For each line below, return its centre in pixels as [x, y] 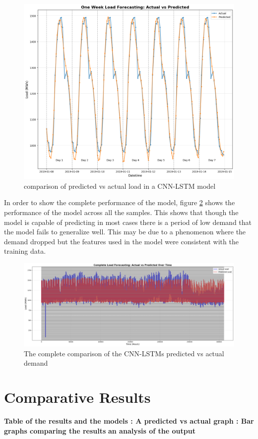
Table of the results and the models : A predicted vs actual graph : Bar [129, 420]
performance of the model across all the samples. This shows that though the [121, 212]
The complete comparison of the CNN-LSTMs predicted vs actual [124, 353]
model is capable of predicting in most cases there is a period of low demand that [128, 222]
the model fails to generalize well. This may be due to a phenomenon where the [125, 232]
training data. [25, 251]
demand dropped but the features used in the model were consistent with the [121, 241]
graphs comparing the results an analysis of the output [100, 430]
